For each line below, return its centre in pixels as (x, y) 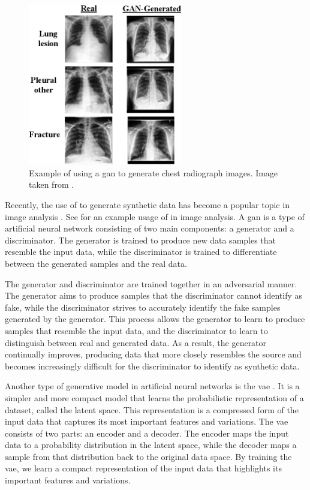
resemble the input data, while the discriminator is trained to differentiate (141, 252)
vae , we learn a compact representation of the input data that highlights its (143, 468)
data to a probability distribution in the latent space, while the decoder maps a (151, 445)
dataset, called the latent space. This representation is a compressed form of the (152, 409)
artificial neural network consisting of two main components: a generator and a (150, 228)
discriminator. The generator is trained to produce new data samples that (141, 240)
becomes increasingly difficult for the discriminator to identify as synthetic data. (152, 366)
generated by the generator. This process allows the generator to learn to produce (155, 319)
